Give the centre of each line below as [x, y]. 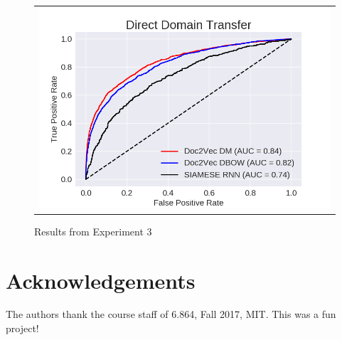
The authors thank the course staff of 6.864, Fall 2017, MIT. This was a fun [171, 314]
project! [22, 328]
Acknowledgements [101, 280]
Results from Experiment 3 [93, 231]
